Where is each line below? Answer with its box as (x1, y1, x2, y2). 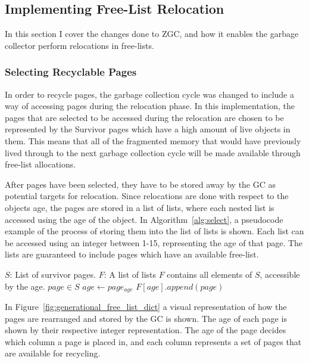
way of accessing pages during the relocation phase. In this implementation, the (5, 100, 295, 112)
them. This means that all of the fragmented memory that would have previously (5, 134, 301, 147)
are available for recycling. (5, 347, 101, 359)
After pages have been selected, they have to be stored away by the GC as (5, 178, 276, 190)
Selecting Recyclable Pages (5, 64, 137, 79)
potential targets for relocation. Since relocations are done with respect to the (5, 190, 289, 202)
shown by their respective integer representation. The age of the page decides (5, 324, 286, 336)
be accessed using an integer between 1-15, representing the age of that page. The (5, 236, 303, 249)
